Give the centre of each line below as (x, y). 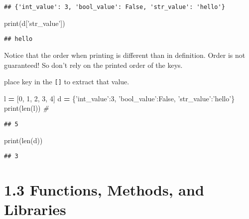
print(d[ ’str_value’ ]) (35, 23)
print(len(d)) (23, 140)
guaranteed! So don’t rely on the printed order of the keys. (93, 65)
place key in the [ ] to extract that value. (67, 82)
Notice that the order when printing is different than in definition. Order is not (125, 55)
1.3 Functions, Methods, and (104, 190)
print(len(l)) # (26, 108)
